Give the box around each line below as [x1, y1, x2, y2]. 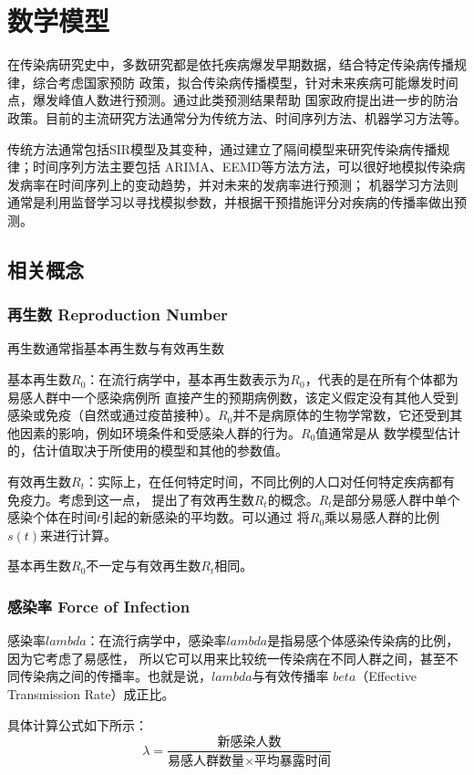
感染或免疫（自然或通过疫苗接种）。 [7, 405, 218, 424]
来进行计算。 [40, 525, 118, 544]
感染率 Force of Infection [7, 594, 191, 617]
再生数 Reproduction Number [7, 303, 228, 326]
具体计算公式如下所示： [7, 715, 148, 734]
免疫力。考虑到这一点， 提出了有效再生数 [7, 489, 254, 508]
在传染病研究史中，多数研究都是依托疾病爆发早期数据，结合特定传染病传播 [7, 55, 454, 74]
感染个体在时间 [7, 508, 97, 527]
